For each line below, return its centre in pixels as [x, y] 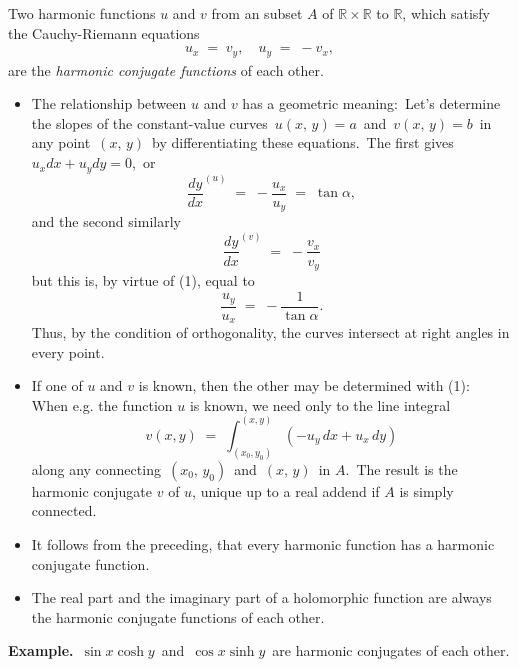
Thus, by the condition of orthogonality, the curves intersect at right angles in [270, 332]
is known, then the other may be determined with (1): [304, 385]
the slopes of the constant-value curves [149, 122]
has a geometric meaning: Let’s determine [371, 103]
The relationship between [109, 103]
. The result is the [401, 468]
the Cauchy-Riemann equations [104, 32]
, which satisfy [446, 13]
